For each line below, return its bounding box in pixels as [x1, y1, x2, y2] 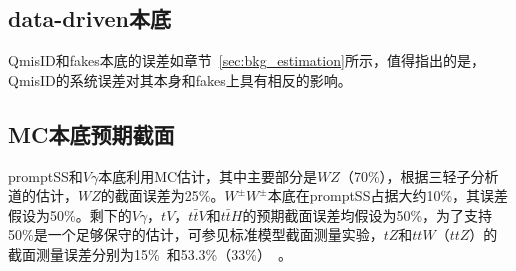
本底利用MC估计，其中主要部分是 [98, 165, 318, 186]
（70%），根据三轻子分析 [339, 165, 499, 186]
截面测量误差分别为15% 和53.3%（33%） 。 [8, 243, 292, 264]
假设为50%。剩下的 [8, 204, 132, 225]
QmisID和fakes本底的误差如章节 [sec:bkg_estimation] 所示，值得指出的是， [8, 50, 485, 71]
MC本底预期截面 [8, 118, 175, 149]
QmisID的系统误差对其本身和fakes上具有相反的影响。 [8, 69, 352, 90]
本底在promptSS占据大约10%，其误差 [267, 185, 509, 206]
